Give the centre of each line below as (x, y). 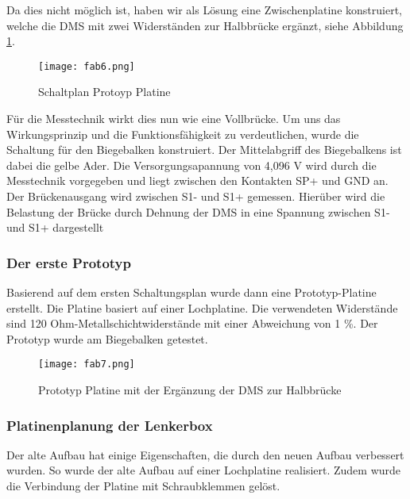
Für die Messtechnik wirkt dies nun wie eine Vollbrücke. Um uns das (174, 119)
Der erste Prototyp (69, 262)
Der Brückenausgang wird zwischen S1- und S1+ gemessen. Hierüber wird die (196, 196)
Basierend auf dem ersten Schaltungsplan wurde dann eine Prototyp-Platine (191, 292)
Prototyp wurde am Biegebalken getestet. (107, 338)
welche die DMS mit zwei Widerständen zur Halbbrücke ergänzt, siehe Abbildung (205, 25)
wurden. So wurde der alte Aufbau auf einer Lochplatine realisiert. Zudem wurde (204, 470)
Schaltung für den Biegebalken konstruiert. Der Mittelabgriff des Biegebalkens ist (204, 150)
